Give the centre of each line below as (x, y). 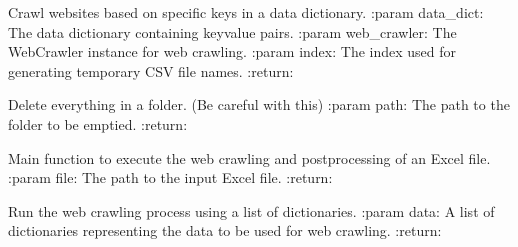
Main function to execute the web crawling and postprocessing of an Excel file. (249, 157)
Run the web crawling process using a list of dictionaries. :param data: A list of (251, 210)
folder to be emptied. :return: (98, 123)
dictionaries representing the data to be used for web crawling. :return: (225, 230)
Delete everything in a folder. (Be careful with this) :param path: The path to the (259, 104)
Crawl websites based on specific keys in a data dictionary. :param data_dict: (246, 12)
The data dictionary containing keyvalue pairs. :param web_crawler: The (232, 31)
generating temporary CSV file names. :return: (151, 70)
